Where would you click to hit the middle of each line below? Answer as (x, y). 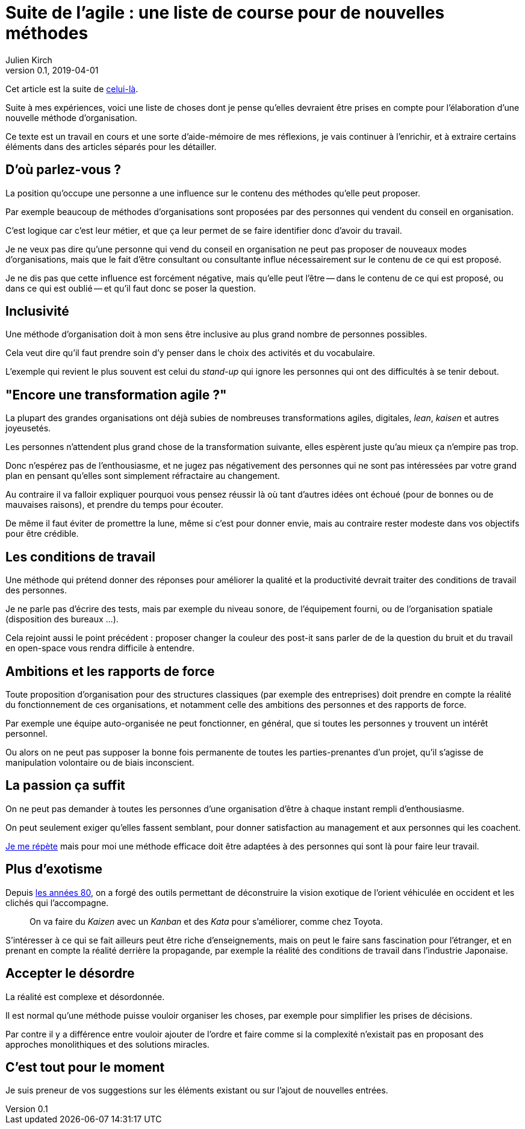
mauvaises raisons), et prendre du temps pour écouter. (114, 505)
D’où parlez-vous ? (64, 170)
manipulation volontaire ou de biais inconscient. (100, 762)
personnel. (26, 733)
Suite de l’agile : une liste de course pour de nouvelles (225, 13)
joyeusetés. (28, 428)
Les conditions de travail (80, 557)
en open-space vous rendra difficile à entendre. (100, 648)
